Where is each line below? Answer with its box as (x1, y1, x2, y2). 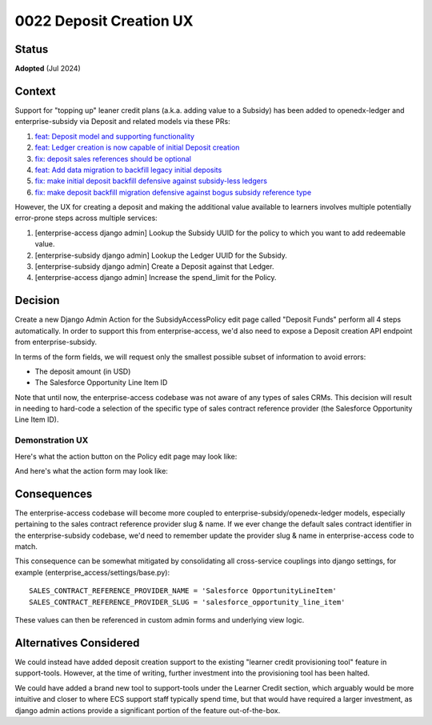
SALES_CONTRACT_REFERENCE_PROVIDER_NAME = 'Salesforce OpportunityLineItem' (29, 587, 338, 595)
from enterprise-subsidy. (14, 337, 98, 347)
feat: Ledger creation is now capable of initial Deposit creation (34, 142, 240, 152)
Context (14, 84, 56, 98)
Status (14, 42, 49, 56)
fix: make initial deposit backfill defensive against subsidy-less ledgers (34, 176, 268, 186)
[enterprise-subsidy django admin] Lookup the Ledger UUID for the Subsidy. (34, 250, 287, 260)
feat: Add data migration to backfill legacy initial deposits (34, 165, 222, 174)
